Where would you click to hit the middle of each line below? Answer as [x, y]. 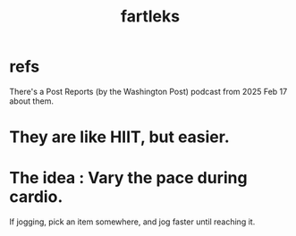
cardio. [36, 197]
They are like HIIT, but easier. [119, 137]
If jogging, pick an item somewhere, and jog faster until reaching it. [132, 222]
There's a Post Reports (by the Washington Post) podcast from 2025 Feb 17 [148, 91]
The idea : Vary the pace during [128, 178]
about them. [31, 101]
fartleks [150, 17]
